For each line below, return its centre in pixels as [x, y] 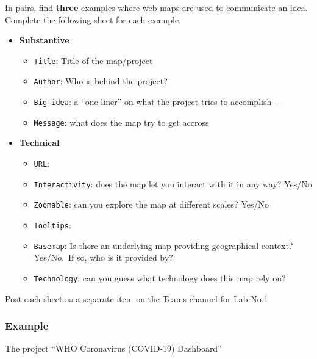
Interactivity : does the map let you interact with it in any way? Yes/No [173, 183]
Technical [39, 143]
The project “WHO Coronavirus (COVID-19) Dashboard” [113, 348]
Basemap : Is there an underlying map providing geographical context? [163, 245]
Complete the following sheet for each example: [93, 19]
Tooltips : [52, 224]
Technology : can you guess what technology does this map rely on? [160, 277]
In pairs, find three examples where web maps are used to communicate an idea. [156, 7]
